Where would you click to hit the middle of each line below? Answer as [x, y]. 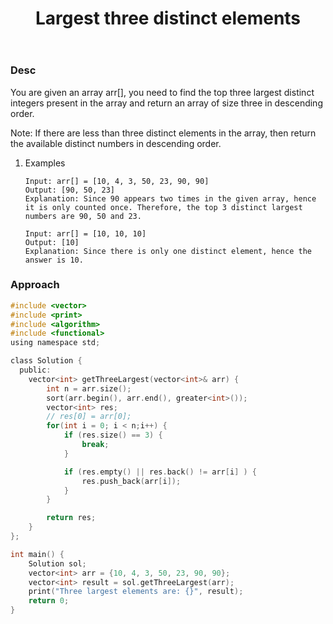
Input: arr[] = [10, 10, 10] [85, 233]
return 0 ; [49, 601]
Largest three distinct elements [168, 18]
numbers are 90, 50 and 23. [83, 216]
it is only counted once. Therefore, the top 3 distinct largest [163, 207]
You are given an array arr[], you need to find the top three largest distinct [162, 92]
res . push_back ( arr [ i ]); [131, 481]
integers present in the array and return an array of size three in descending [166, 103]
